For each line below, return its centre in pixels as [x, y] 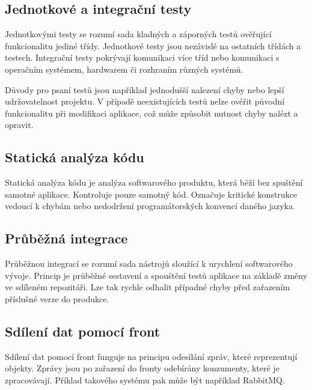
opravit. [19, 125]
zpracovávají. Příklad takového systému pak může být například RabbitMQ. [145, 379]
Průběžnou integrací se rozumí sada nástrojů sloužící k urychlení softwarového [149, 264]
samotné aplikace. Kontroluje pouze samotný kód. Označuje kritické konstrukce [151, 194]
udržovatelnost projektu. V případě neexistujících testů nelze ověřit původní [145, 101]
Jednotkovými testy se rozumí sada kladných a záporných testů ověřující [138, 34]
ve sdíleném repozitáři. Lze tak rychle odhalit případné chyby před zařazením [148, 287]
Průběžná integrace [66, 238]
